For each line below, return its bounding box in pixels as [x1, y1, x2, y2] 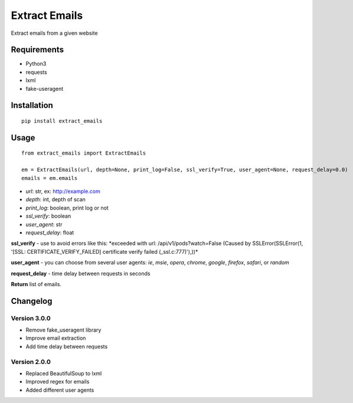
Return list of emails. [11, 280, 62, 287]
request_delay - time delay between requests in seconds [11, 270, 151, 277]
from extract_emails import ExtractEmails [21, 150, 146, 156]
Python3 [25, 60, 47, 67]
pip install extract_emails [21, 118, 103, 124]
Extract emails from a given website [11, 30, 98, 37]
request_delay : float [25, 229, 74, 236]
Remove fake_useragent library [25, 326, 102, 333]
